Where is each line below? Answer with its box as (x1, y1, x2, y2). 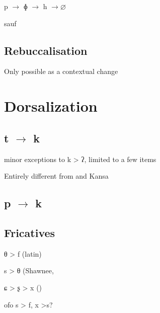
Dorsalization (4, 96, 98, 116)
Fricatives (4, 224, 55, 240)
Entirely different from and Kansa (4, 171, 109, 181)
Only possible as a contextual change (4, 66, 118, 76)
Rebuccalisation (4, 42, 88, 58)
